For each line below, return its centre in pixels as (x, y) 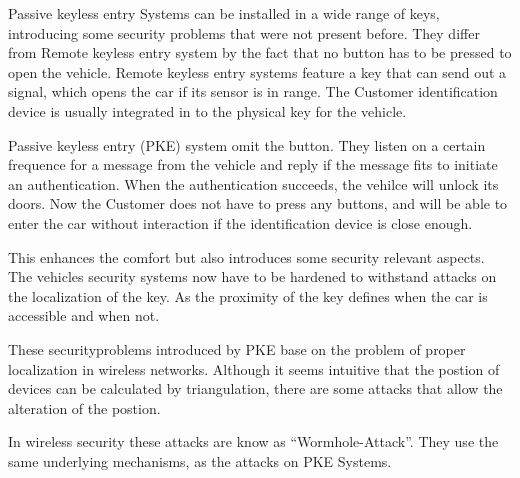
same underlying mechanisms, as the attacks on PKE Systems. (200, 460)
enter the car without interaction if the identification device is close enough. (240, 222)
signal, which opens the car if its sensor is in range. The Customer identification (253, 91)
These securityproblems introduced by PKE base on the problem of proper (237, 348)
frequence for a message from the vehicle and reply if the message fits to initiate (253, 164)
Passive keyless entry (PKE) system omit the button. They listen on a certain (247, 144)
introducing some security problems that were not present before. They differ (244, 32)
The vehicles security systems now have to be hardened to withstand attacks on (252, 276)
